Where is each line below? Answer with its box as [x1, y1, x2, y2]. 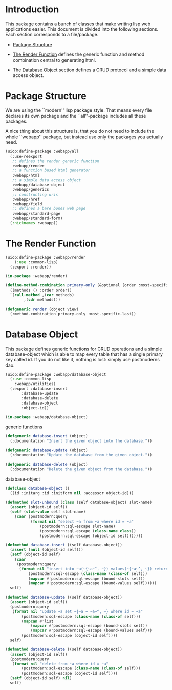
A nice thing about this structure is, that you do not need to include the [5, 128, 155, 134]
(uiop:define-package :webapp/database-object [5, 372, 106, 377]
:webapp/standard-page [12, 211, 60, 216]
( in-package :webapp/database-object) [5, 414, 88, 419]
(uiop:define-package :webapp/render [5, 255, 86, 260]
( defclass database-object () [5, 486, 70, 491]
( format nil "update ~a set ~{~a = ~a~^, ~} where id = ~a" [12, 609, 143, 614]
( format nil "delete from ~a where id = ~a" [12, 661, 109, 666]
